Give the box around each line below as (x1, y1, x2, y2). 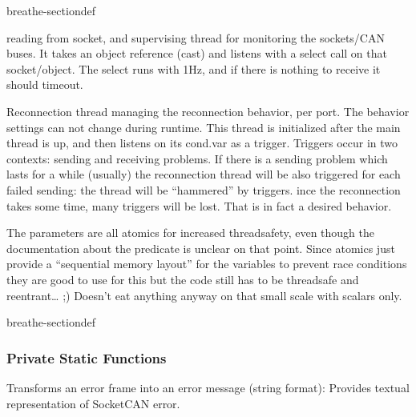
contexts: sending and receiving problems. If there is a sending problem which (6, 150, 388, 166)
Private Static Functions (6, 347, 167, 367)
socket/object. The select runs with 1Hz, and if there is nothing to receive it (6, 60, 381, 77)
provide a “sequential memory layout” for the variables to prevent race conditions (6, 255, 407, 272)
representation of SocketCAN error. (6, 395, 180, 411)
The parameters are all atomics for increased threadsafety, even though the (6, 224, 375, 241)
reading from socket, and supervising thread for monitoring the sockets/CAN (6, 29, 385, 46)
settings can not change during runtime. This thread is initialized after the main (6, 118, 401, 135)
